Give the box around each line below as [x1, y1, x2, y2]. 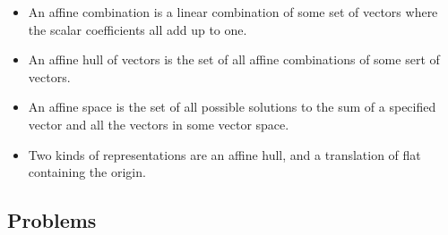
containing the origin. [28, 163, 146, 181]
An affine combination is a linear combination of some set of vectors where [28, 3, 438, 21]
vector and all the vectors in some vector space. [28, 114, 289, 133]
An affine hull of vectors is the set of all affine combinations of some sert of [28, 50, 440, 69]
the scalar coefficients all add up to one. [28, 20, 247, 38]
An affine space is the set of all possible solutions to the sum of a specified [28, 97, 436, 116]
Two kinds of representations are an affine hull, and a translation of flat [28, 145, 421, 164]
